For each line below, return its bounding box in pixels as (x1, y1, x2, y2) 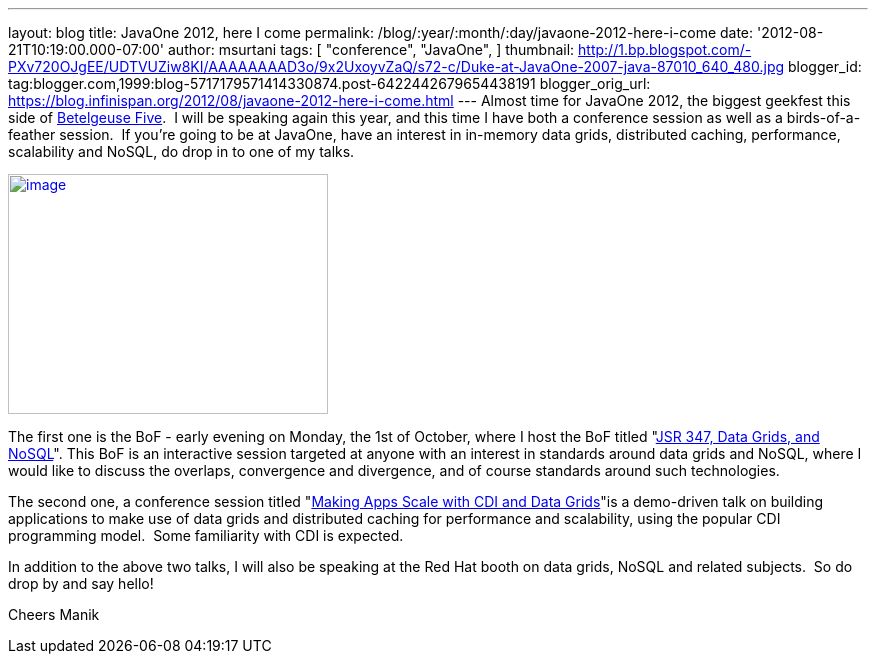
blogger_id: (788, 58, 862, 75)
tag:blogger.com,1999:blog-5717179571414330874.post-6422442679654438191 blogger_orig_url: (8, 75, 651, 92)
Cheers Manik (8, 606, 100, 623)
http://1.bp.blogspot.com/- (578, 41, 752, 58)
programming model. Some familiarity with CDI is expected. (8, 527, 404, 544)
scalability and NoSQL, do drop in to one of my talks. (8, 143, 355, 160)
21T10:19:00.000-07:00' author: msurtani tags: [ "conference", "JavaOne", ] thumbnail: (8, 41, 575, 58)
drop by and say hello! (8, 575, 154, 592)
